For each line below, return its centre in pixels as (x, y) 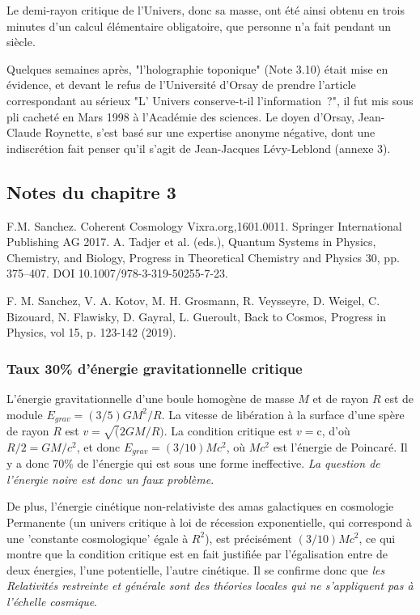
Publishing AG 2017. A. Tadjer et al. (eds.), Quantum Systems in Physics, (191, 242)
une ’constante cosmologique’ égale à (98, 538)
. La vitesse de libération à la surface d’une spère (283, 414)
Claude (24, 132)
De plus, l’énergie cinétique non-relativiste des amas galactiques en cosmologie (200, 506)
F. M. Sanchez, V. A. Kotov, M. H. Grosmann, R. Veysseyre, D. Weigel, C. (193, 300)
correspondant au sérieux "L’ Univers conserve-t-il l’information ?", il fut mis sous (210, 100)
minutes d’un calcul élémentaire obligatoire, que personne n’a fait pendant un (199, 25)
